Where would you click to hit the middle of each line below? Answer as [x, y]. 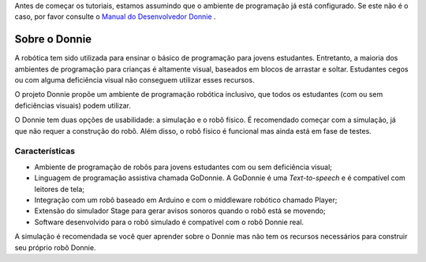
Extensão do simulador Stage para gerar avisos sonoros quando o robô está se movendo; [180, 211]
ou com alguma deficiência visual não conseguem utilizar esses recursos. [135, 80]
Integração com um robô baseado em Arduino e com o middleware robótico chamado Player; [186, 200]
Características [45, 151]
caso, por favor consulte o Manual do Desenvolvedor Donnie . [115, 17]
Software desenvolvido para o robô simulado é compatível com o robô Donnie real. [169, 222]
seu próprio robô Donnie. [55, 247]
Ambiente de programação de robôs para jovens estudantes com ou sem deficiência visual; [183, 167]
